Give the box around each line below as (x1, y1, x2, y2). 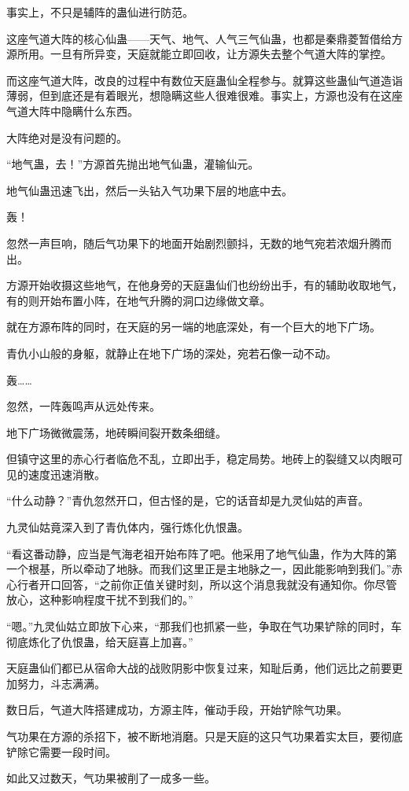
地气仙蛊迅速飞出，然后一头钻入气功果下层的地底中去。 (6, 182, 293, 198)
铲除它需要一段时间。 (6, 743, 116, 760)
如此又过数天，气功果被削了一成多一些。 (6, 770, 216, 786)
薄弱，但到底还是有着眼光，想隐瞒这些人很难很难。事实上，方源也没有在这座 (6, 87, 403, 104)
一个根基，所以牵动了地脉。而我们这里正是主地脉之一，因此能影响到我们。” (6, 561, 392, 577)
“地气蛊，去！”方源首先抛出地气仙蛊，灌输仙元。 (6, 156, 260, 172)
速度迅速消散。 (28, 465, 105, 482)
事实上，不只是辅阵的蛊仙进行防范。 (6, 4, 193, 20)
